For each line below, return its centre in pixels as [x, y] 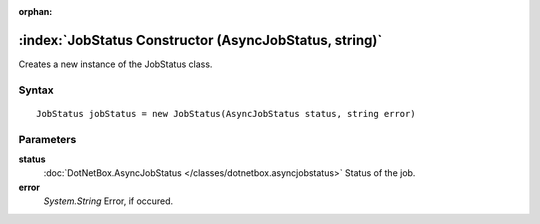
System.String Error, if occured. [108, 201]
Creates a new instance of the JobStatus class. [115, 64]
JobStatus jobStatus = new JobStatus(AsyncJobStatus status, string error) [226, 113]
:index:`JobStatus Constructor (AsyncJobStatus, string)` [200, 40]
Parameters [47, 139]
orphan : [35, 11]
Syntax [36, 90]
